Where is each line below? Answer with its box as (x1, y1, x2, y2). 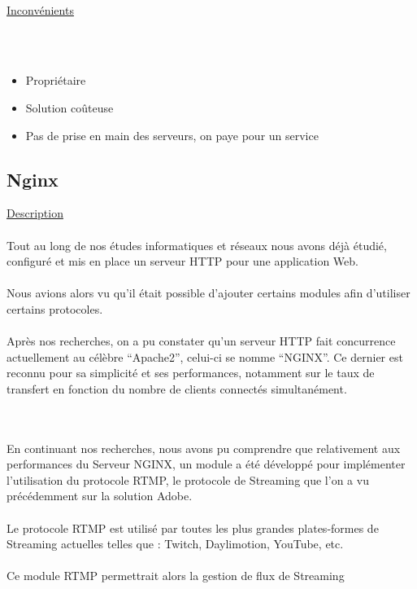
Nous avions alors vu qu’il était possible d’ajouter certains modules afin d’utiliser (7, 284, 410, 301)
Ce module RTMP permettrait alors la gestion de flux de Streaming (7, 567, 345, 584)
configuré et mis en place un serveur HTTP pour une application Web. (7, 253, 358, 270)
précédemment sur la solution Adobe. (7, 487, 193, 504)
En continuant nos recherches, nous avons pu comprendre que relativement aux (7, 439, 401, 456)
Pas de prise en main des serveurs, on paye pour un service (25, 126, 319, 143)
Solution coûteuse (25, 99, 114, 116)
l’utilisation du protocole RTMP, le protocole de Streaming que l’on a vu (7, 471, 369, 488)
